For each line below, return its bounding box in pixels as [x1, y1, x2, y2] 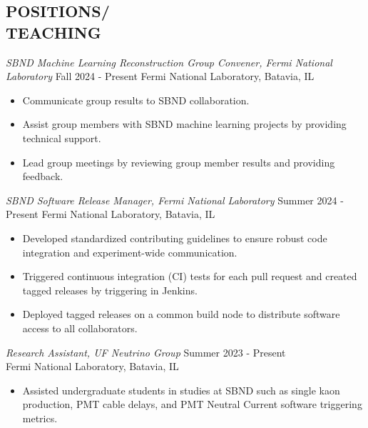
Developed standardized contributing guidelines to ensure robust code [22, 230, 327, 245]
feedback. [22, 169, 63, 184]
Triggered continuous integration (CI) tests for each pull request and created [22, 269, 357, 284]
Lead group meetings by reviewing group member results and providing [22, 154, 335, 169]
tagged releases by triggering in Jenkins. [22, 282, 198, 297]
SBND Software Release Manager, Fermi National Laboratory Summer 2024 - [6, 192, 344, 207]
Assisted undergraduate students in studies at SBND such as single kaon [22, 382, 340, 397]
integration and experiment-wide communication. [22, 244, 237, 259]
